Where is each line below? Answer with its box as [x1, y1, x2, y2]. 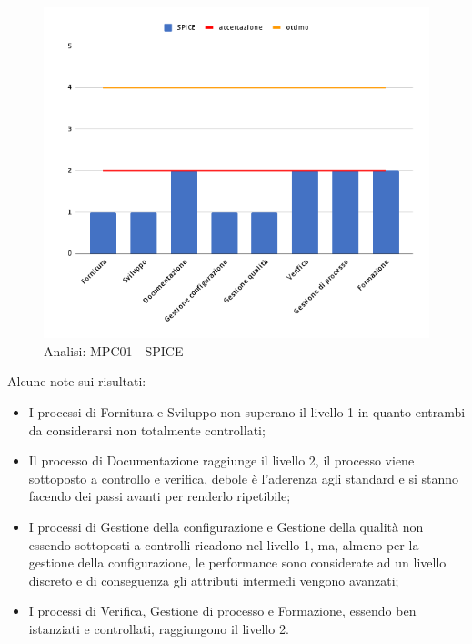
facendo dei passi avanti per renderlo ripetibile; [28, 486, 291, 506]
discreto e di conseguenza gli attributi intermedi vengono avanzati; [28, 570, 399, 589]
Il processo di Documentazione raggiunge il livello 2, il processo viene [28, 451, 415, 470]
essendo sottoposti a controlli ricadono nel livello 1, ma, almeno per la [28, 535, 419, 554]
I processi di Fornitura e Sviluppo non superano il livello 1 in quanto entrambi [28, 403, 466, 421]
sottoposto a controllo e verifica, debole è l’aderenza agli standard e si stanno [28, 468, 459, 487]
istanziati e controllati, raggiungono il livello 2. [28, 618, 289, 638]
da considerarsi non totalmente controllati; [28, 420, 266, 439]
